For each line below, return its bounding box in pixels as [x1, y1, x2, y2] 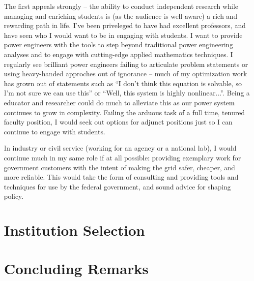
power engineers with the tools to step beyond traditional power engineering [4, 39, 233, 50]
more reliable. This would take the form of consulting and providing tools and [4, 172, 239, 182]
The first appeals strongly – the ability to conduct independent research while [4, 1, 238, 11]
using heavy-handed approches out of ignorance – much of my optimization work [4, 68, 247, 79]
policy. [4, 191, 24, 201]
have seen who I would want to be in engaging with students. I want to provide [4, 30, 243, 40]
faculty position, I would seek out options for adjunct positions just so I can [4, 117, 232, 127]
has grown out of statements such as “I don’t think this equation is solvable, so [4, 78, 242, 88]
